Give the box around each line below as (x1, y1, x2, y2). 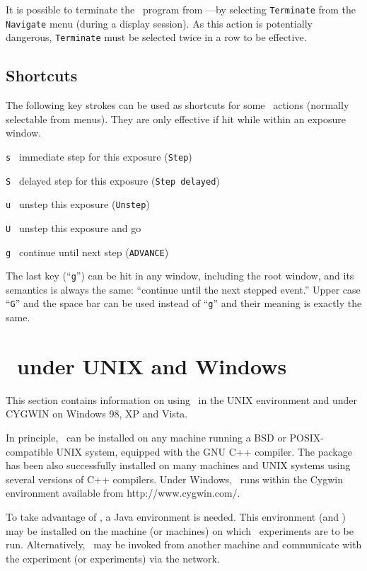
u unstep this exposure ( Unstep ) (6, 197, 150, 212)
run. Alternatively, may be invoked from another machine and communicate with (6, 537, 362, 552)
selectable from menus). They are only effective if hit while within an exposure (6, 111, 346, 126)
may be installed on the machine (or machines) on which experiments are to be (6, 523, 354, 538)
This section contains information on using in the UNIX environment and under (6, 392, 358, 407)
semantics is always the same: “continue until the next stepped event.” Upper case (6, 282, 361, 296)
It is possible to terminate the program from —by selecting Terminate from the (6, 2, 356, 16)
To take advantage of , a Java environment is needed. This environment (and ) (6, 509, 346, 524)
